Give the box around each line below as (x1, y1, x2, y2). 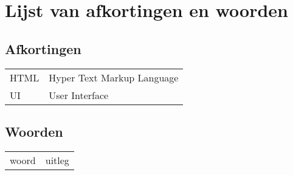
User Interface (49, 87, 109, 102)
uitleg (45, 153, 69, 167)
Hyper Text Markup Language (49, 70, 179, 84)
